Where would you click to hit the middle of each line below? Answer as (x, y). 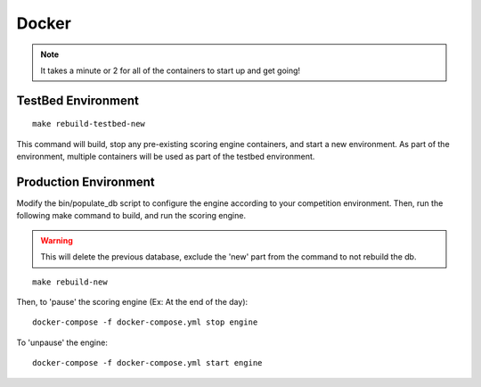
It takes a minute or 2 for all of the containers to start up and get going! (171, 70)
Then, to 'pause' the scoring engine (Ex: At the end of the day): (132, 301)
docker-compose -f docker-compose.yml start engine (147, 363)
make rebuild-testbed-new (89, 124)
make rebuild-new (70, 282)
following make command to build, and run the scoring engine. (131, 216)
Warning (57, 240)
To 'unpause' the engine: (62, 342)
